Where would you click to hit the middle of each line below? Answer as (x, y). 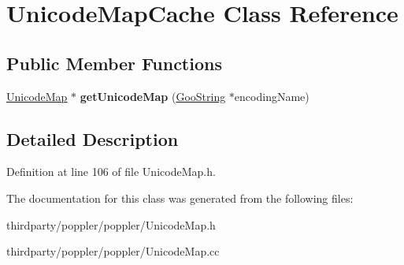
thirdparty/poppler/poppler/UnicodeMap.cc (113, 251)
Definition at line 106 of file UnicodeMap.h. (111, 172)
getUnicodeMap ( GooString (153, 96)
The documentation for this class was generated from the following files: (180, 198)
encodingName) (272, 96)
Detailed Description (93, 138)
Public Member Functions (114, 63)
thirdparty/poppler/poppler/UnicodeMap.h (111, 224)
